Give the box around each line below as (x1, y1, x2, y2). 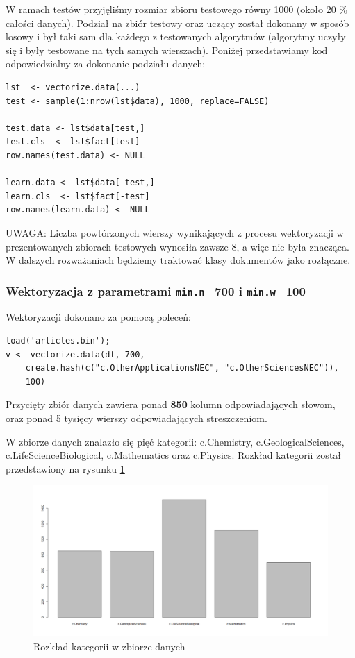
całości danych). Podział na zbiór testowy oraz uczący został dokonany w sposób (6, 15, 349, 30)
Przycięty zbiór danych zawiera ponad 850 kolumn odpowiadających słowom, (6, 397, 336, 412)
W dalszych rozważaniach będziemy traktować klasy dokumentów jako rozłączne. (6, 253, 351, 267)
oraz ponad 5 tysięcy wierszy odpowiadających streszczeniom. (6, 411, 267, 425)
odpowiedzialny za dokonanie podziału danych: (6, 56, 206, 71)
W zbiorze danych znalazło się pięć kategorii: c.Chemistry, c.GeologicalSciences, (6, 434, 345, 448)
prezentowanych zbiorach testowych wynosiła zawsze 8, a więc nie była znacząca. (6, 239, 349, 253)
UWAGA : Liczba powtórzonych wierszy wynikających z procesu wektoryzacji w (6, 225, 344, 239)
